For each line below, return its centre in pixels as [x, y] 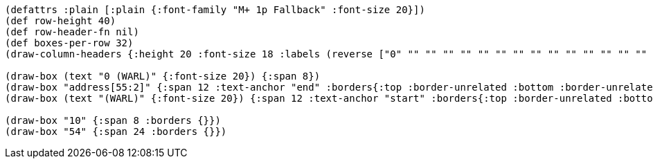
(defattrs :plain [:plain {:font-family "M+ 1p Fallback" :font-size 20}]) [215, 10]
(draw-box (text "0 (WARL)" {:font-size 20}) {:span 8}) [163, 76]
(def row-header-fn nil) [72, 32]
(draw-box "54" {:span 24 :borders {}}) [116, 131]
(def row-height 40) [61, 21]
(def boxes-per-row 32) [69, 43]
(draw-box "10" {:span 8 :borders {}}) [113, 120]
